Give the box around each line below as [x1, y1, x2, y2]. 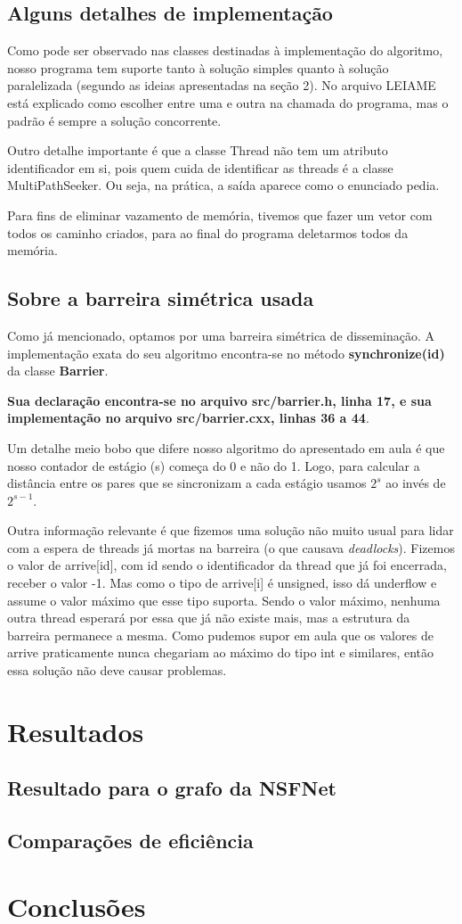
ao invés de [385, 474, 446, 492]
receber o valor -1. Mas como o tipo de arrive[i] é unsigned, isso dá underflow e [7, 573, 437, 592]
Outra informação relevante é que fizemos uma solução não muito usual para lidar [7, 521, 454, 540]
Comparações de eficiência [7, 827, 254, 854]
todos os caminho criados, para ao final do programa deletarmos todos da [7, 223, 409, 242]
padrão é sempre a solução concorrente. [7, 111, 222, 129]
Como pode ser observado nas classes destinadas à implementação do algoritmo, [7, 41, 443, 60]
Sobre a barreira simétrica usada [7, 285, 314, 312]
